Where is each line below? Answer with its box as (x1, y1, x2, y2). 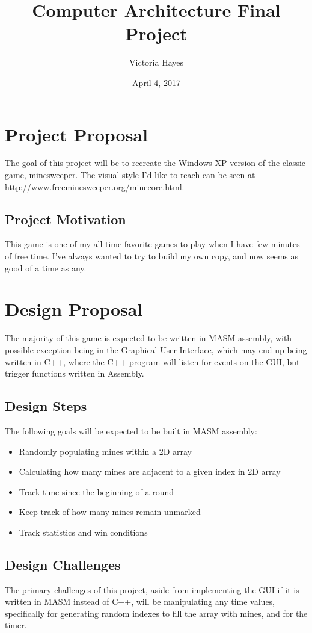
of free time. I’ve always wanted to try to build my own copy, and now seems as (5, 250, 298, 262)
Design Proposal (5, 297, 143, 321)
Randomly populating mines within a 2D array (19, 445, 192, 457)
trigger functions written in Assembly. (5, 367, 144, 380)
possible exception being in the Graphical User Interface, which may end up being (5, 343, 307, 356)
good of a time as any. (5, 261, 87, 274)
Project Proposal (5, 122, 148, 146)
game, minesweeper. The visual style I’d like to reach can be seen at (5, 168, 255, 181)
